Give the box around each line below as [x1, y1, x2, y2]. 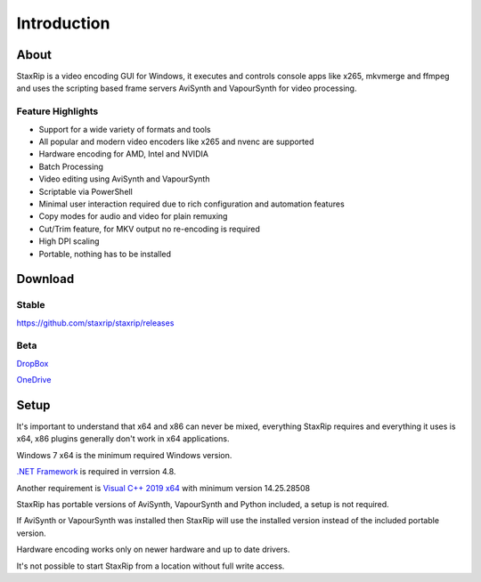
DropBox [16, 358, 49, 368]
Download [16, 271, 75, 287]
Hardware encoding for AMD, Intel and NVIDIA [38, 149, 209, 159]
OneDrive [16, 375, 52, 385]
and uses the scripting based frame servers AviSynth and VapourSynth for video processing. [16, 83, 357, 93]
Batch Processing [38, 161, 104, 172]
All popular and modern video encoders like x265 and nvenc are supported [38, 136, 314, 147]
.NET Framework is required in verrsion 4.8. [16, 466, 176, 477]
